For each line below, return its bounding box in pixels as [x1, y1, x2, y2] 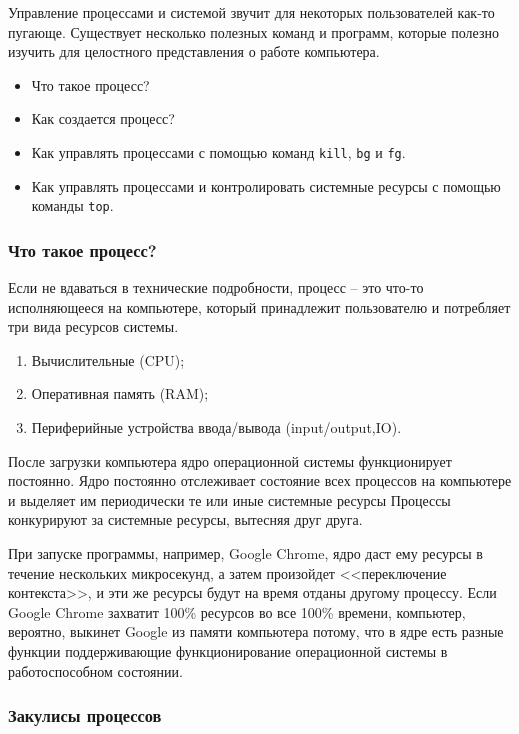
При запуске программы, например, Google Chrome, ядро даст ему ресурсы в [8, 543, 483, 564]
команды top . [31, 195, 114, 216]
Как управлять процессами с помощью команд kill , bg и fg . [31, 141, 406, 162]
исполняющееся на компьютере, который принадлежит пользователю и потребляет [8, 296, 511, 317]
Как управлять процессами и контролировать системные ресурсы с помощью [31, 175, 501, 196]
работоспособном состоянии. [8, 660, 183, 681]
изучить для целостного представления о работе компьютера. [8, 41, 380, 62]
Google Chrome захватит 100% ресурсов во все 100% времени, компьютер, [8, 601, 466, 622]
